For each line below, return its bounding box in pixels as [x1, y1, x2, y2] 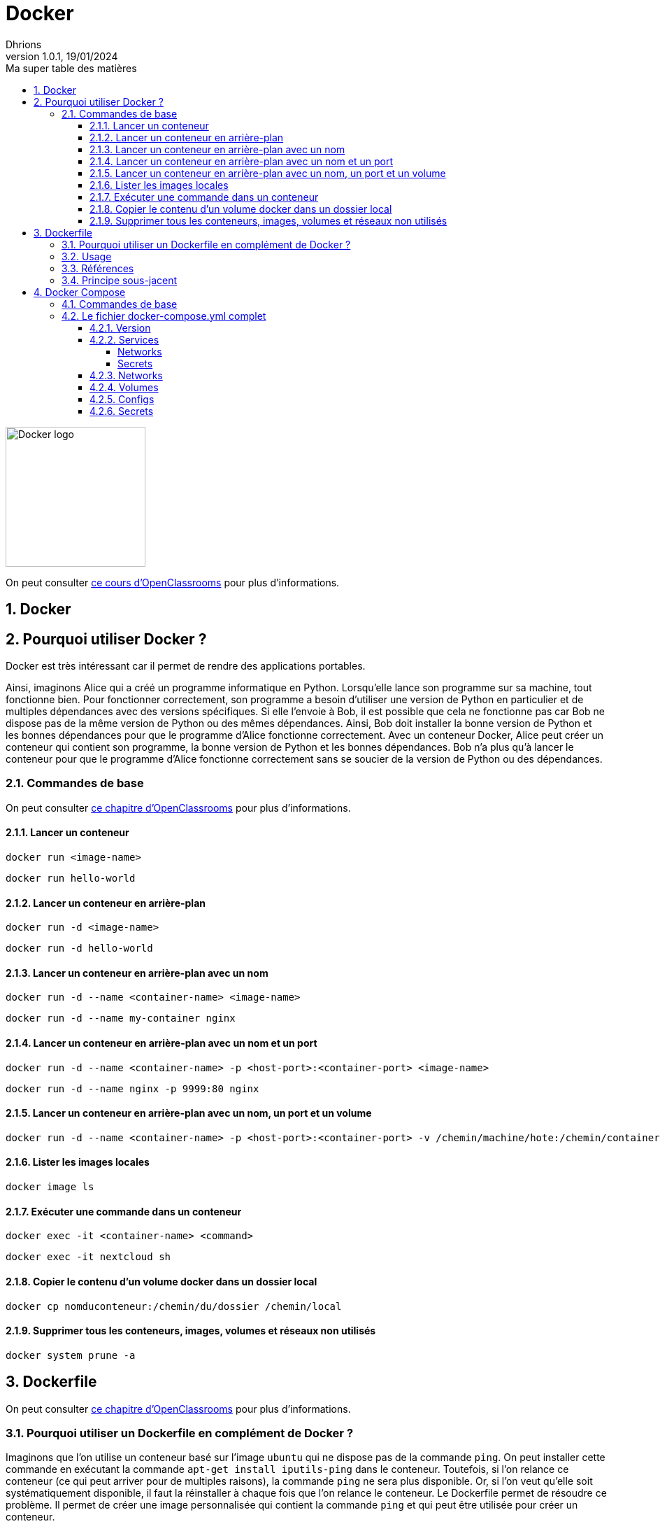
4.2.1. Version [89, 321, 151, 334]
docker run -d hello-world [6, 943, 153, 954]
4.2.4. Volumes [89, 381, 159, 393]
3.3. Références [62, 262, 134, 274]
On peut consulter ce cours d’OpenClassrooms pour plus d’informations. [6, 576, 340, 588]
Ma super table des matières [6, 62, 137, 74]
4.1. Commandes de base [62, 297, 178, 310]
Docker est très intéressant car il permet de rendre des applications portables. [6, 660, 366, 672]
